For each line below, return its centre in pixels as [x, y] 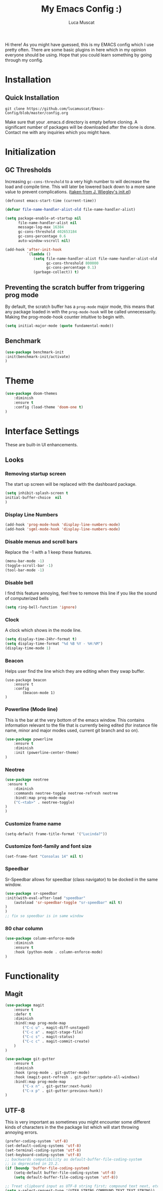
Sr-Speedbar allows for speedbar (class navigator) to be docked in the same [81, 879]
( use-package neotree [27, 780]
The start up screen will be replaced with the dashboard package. [71, 484]
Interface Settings [42, 431]
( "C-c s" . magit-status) [49, 1037]
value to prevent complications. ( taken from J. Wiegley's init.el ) [68, 192]
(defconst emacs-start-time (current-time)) [51, 201]
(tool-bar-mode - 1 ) [25, 570]
